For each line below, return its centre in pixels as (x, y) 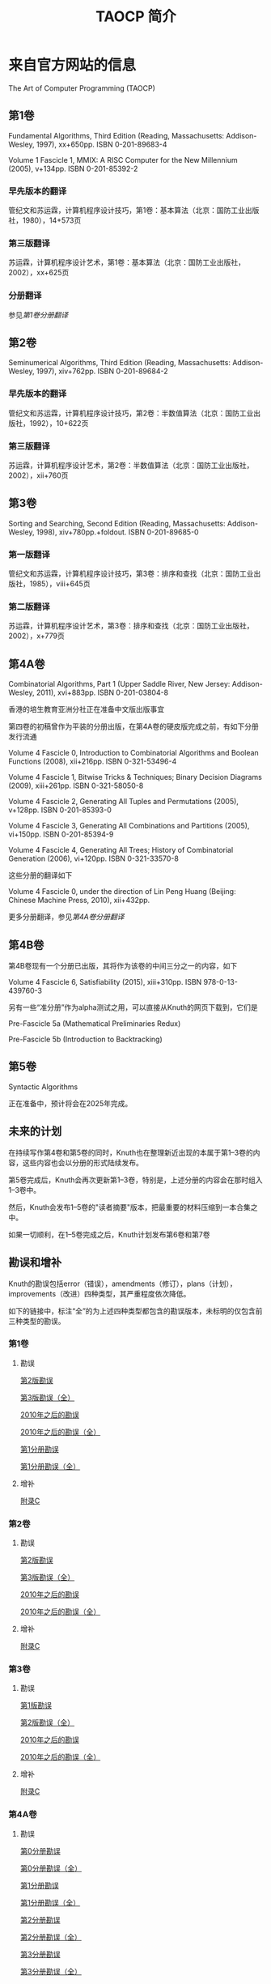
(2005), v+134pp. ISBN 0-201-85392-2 (73, 168)
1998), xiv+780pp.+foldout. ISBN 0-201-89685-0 (118, 532)
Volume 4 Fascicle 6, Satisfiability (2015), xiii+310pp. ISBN (105, 982)
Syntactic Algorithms (43, 1087)
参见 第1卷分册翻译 (38, 315)
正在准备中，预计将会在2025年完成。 (70, 1103)
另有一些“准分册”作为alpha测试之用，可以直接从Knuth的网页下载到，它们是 (133, 1007)
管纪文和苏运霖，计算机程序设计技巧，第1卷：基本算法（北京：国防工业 (127, 211)
